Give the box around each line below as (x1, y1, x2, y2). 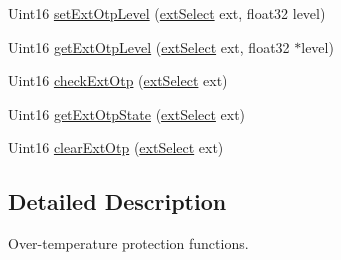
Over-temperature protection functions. (8, 233, 249, 254)
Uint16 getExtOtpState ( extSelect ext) (8, 103, 246, 124)
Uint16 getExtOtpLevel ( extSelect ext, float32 (8, 36, 290, 57)
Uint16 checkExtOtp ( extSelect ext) (8, 70, 228, 91)
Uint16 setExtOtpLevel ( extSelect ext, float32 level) (8, 3, 326, 23)
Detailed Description (8, 186, 227, 217)
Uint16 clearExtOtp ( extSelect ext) (8, 137, 224, 158)
